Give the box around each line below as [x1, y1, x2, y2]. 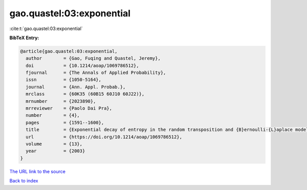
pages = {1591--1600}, [26, 120, 104, 125]
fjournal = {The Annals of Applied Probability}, [26, 70, 166, 76]
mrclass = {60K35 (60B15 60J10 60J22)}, [26, 91, 145, 97]
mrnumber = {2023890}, [26, 98, 96, 104]
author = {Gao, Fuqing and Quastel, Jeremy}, [26, 56, 161, 61]
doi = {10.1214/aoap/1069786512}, [26, 63, 139, 68]
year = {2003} [26, 148, 85, 154]
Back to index [9, 178, 38, 184]
